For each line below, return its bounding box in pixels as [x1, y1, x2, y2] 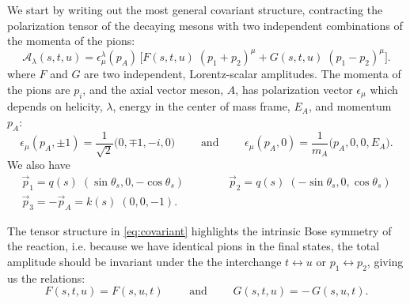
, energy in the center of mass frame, [112, 98, 290, 114]
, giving [366, 253, 404, 270]
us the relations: [7, 269, 85, 286]
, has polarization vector [235, 81, 353, 97]
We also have [7, 156, 70, 173]
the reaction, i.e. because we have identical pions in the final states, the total [7, 238, 380, 254]
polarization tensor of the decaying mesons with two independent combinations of [7, 17, 403, 33]
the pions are [7, 81, 70, 97]
